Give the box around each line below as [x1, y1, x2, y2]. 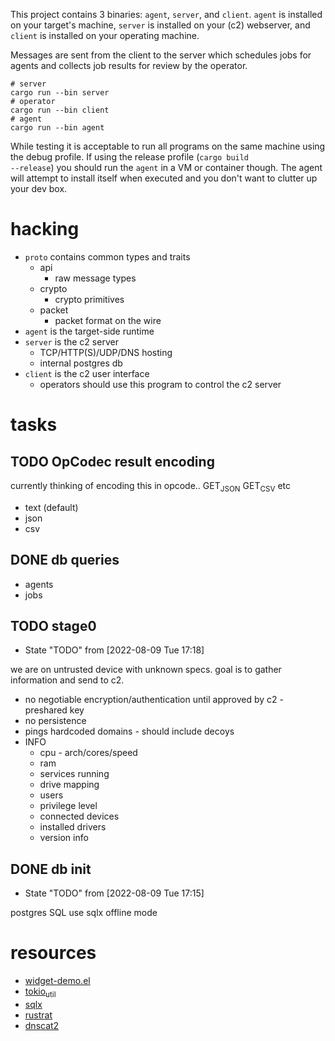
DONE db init [10, 860, 92, 878]
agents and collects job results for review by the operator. [10, 60, 248, 71]
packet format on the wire [54, 314, 162, 326]
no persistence [24, 715, 87, 727]
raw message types [54, 272, 137, 284]
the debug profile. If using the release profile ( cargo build [10, 151, 250, 163]
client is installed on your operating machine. [10, 30, 200, 41]
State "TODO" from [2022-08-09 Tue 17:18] [24, 644, 205, 656]
